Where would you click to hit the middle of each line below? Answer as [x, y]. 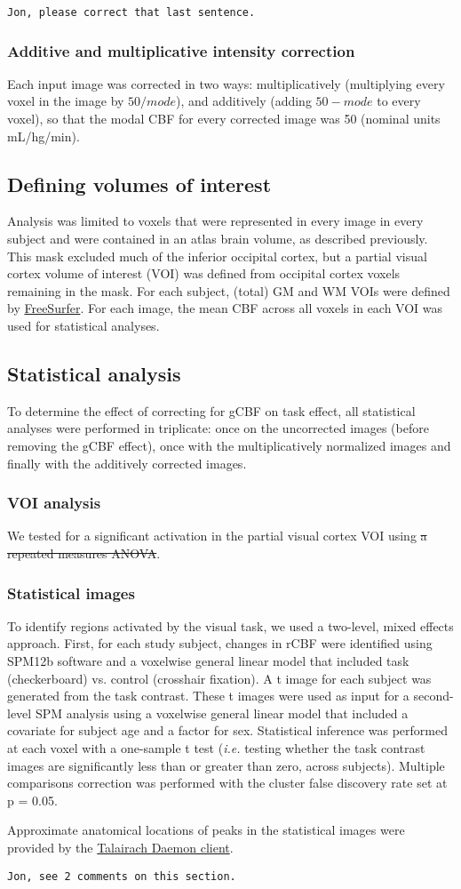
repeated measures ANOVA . [84, 553]
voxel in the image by [66, 101]
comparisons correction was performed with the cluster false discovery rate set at [227, 783]
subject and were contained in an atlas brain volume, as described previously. [218, 239]
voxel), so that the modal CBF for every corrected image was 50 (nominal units [224, 119]
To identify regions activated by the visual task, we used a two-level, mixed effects [230, 625]
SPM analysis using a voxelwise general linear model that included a [222, 713]
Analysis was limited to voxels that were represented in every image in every [215, 221]
